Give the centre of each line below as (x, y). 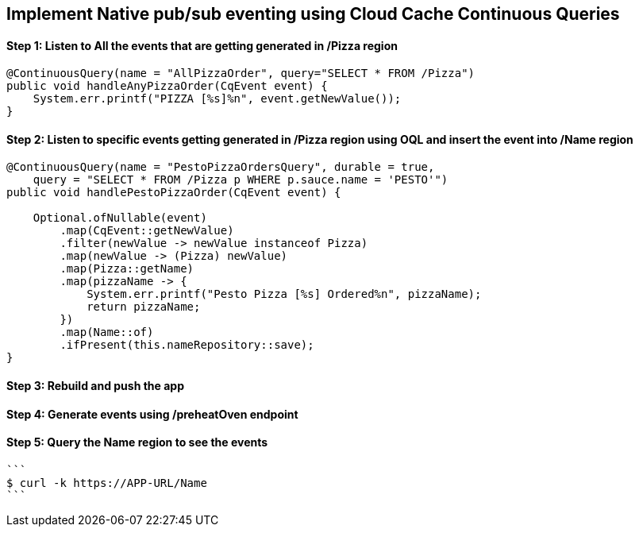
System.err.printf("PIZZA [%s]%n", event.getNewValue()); (217, 99)
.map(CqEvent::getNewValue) (147, 231)
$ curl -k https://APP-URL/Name (107, 483)
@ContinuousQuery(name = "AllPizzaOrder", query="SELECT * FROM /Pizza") (241, 73)
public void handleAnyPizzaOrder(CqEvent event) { (167, 86)
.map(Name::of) (107, 332)
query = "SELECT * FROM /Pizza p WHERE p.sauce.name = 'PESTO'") (241, 180)
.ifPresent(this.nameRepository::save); (187, 345)
